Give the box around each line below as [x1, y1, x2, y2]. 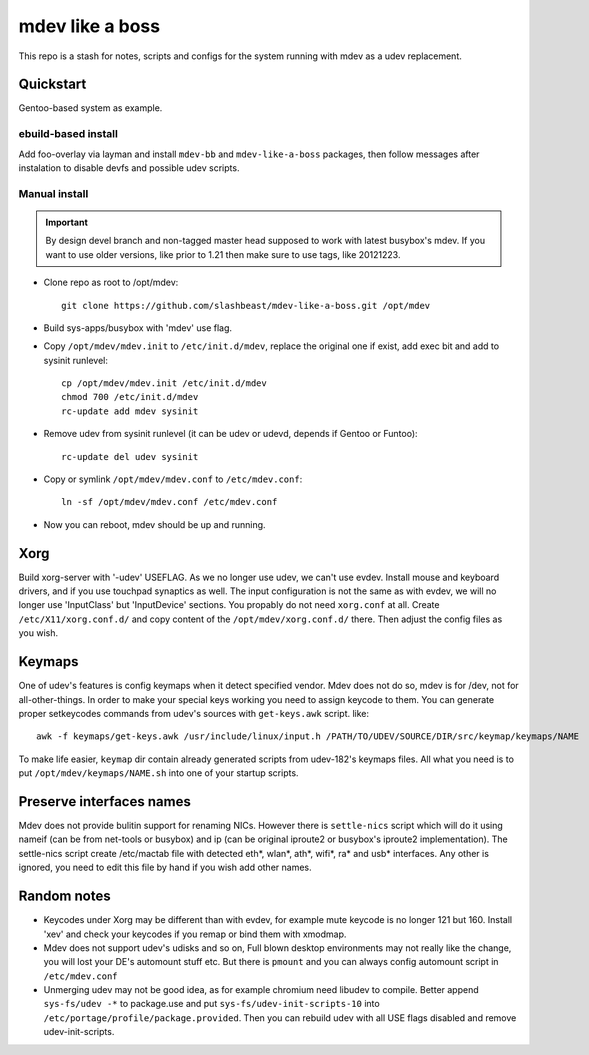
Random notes [18, 888, 111, 905]
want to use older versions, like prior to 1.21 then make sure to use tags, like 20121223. [45, 248, 401, 260]
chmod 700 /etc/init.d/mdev [61, 391, 199, 403]
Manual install [18, 186, 89, 200]
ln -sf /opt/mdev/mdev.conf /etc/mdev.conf [61, 496, 278, 508]
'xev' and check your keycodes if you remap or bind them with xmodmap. [43, 928, 347, 940]
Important [45, 216, 89, 228]
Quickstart [18, 76, 87, 93]
